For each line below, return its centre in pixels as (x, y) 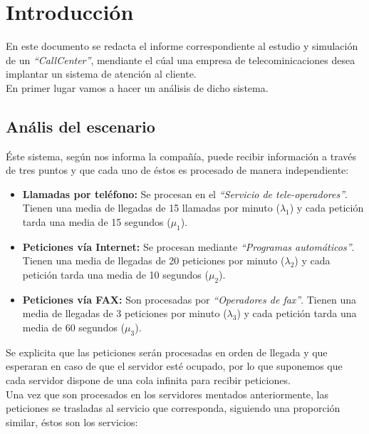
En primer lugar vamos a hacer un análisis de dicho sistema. (137, 87)
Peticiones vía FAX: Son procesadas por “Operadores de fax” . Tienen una (189, 299)
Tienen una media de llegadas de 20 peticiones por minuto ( (154, 260)
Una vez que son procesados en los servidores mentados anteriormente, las (167, 394)
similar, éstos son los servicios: (72, 422)
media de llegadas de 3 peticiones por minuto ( (125, 313)
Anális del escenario (80, 126)
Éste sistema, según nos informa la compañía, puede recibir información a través (181, 156)
